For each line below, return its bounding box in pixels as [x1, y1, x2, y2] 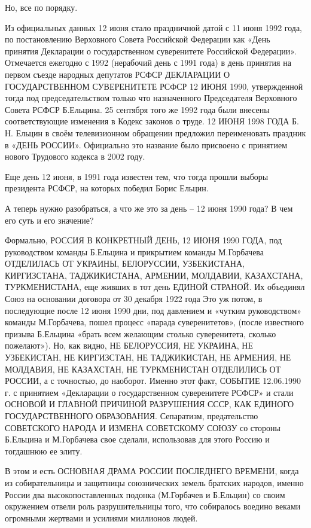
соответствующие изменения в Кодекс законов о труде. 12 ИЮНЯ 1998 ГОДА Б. [5, 115, 299, 127]
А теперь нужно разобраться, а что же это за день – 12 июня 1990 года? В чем [5, 202, 293, 214]
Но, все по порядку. [5, 1, 78, 13]
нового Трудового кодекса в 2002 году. [5, 150, 145, 163]
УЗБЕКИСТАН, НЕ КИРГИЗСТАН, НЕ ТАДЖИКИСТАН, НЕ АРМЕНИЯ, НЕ [5, 351, 291, 364]
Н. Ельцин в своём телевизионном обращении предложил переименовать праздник [5, 126, 306, 139]
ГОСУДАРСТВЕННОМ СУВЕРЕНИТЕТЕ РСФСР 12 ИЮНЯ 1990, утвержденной [5, 80, 303, 92]
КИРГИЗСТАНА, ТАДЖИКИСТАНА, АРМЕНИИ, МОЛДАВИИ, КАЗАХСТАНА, [5, 268, 303, 281]
